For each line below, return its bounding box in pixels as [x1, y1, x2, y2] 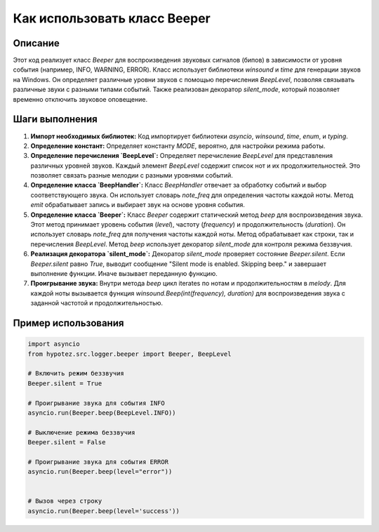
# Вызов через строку [27, 497, 102, 505]
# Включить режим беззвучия [27, 369, 124, 378]
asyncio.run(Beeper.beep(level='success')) [27, 507, 180, 515]
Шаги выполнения [13, 113, 98, 126]
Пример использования [13, 317, 124, 329]
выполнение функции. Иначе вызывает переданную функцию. [30, 270, 218, 277]
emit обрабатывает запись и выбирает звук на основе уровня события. [30, 201, 246, 209]
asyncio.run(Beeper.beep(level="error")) [27, 467, 173, 476]
